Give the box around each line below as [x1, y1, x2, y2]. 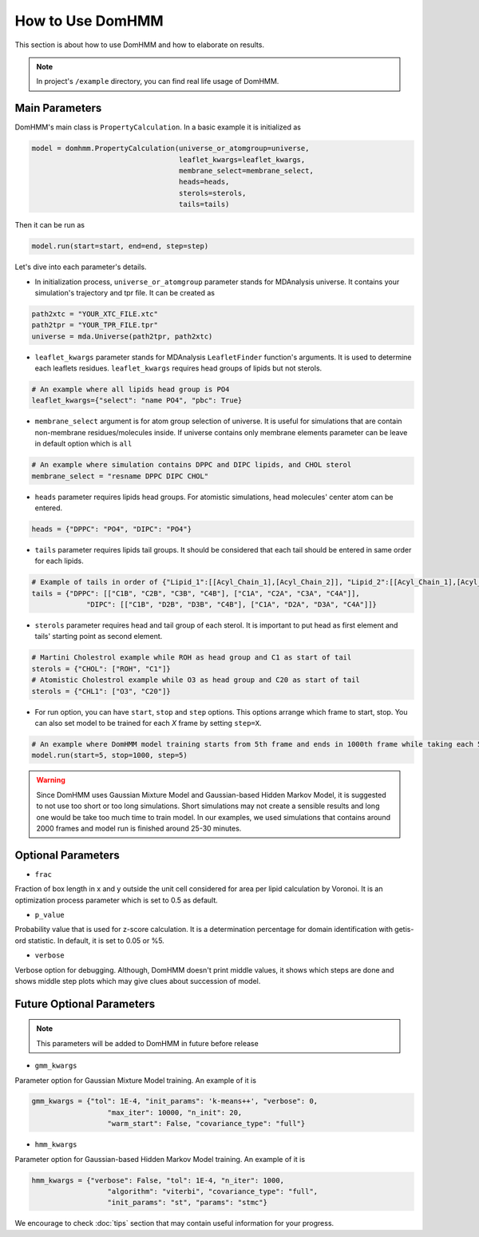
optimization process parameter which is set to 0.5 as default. [14, 895, 219, 905]
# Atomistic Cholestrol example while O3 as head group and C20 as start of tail [31, 676, 361, 684]
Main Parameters [14, 101, 102, 115]
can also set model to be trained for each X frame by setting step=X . [34, 718, 263, 728]
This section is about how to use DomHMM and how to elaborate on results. [14, 40, 265, 50]
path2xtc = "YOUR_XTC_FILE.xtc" [31, 309, 159, 319]
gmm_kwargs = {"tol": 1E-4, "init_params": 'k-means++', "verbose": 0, [31, 1096, 319, 1106]
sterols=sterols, [178, 188, 247, 197]
